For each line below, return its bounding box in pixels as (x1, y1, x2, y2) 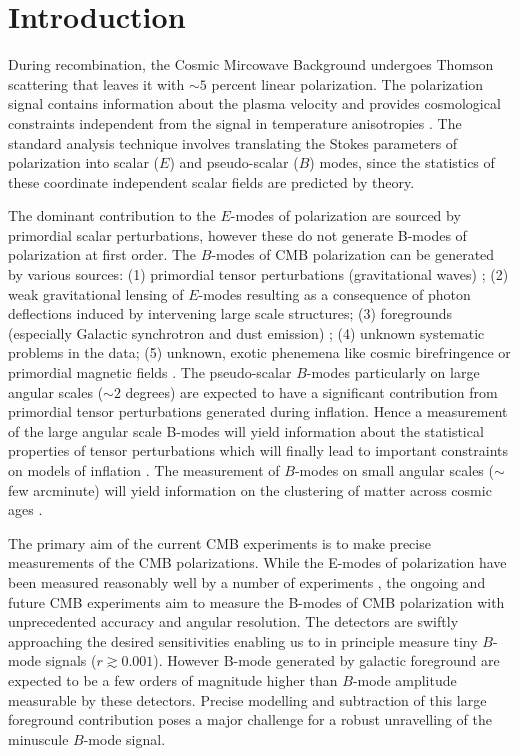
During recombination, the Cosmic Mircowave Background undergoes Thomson (8, 54, 494, 75)
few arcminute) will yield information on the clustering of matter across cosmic (8, 479, 492, 500)
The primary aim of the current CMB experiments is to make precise (8, 532, 431, 553)
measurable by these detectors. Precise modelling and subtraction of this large (8, 689, 487, 710)
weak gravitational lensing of (8, 283, 184, 304)
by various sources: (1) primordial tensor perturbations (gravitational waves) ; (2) (8, 264, 509, 285)
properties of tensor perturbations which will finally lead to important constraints (8, 440, 509, 461)
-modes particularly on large (306, 362, 480, 383)
